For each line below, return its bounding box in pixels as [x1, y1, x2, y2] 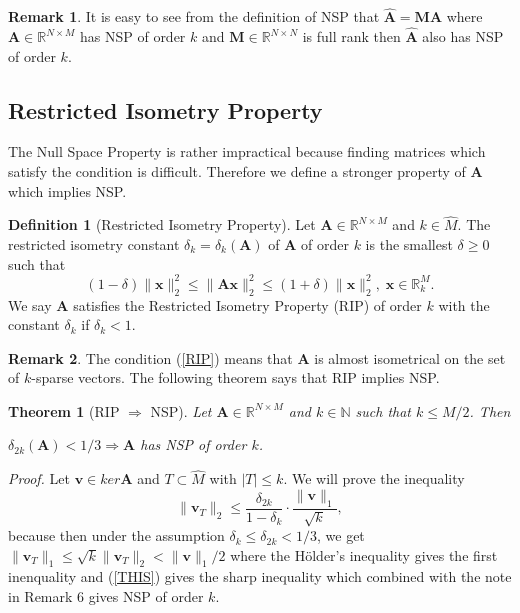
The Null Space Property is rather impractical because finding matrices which [8, 141, 486, 162]
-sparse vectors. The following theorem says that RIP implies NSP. [31, 367, 440, 388]
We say [8, 294, 52, 315]
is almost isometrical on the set [314, 347, 506, 368]
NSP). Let [150, 400, 212, 421]
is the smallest [365, 234, 453, 255]
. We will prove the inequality [283, 468, 465, 489]
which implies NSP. [8, 180, 127, 201]
